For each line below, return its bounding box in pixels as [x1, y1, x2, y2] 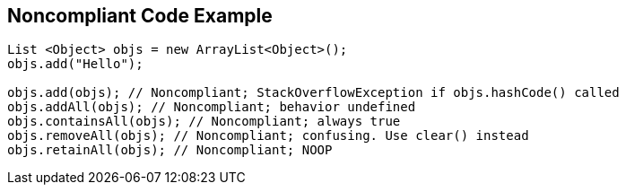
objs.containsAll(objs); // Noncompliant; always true [7, 114, 401, 129]
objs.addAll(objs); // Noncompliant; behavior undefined [7, 100, 416, 115]
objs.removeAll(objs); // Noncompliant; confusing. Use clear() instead [7, 128, 529, 144]
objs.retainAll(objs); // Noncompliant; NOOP [7, 143, 333, 158]
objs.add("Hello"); [7, 57, 143, 72]
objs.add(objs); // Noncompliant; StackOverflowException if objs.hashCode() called [7, 85, 620, 100]
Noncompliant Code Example [7, 4, 273, 27]
